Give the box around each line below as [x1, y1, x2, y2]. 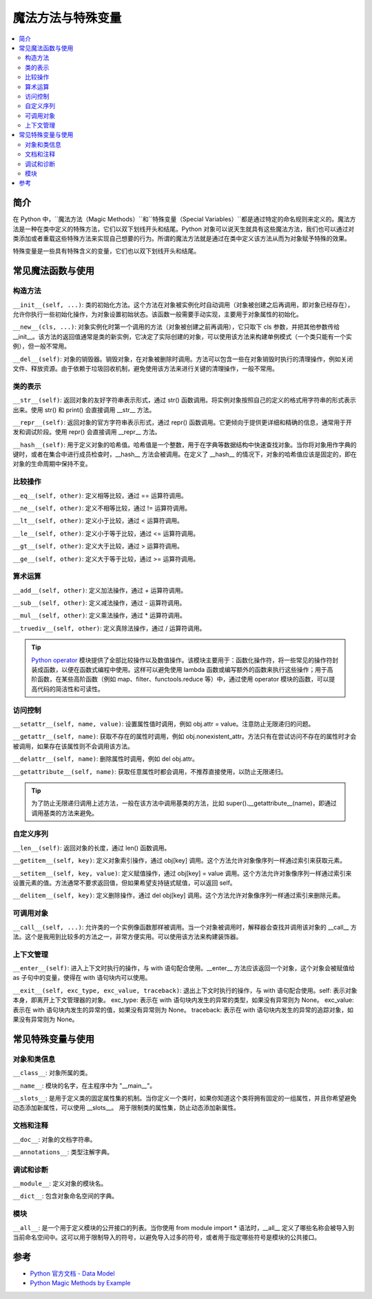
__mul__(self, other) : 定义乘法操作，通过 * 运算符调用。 [12, 611, 186, 620]
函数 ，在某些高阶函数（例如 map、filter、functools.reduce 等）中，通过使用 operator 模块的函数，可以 [37, 675, 329, 684]
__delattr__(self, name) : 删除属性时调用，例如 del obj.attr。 [12, 755, 199, 763]
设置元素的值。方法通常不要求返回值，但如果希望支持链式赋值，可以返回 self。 [12, 879, 237, 887]
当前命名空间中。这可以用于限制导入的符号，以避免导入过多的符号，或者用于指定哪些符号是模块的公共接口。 [12, 1233, 320, 1241]
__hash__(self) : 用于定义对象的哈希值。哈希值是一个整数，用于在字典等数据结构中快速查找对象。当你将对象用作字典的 [12, 440, 357, 449]
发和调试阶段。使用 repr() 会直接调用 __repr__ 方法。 [12, 428, 161, 436]
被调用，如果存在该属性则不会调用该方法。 [12, 741, 134, 750]
